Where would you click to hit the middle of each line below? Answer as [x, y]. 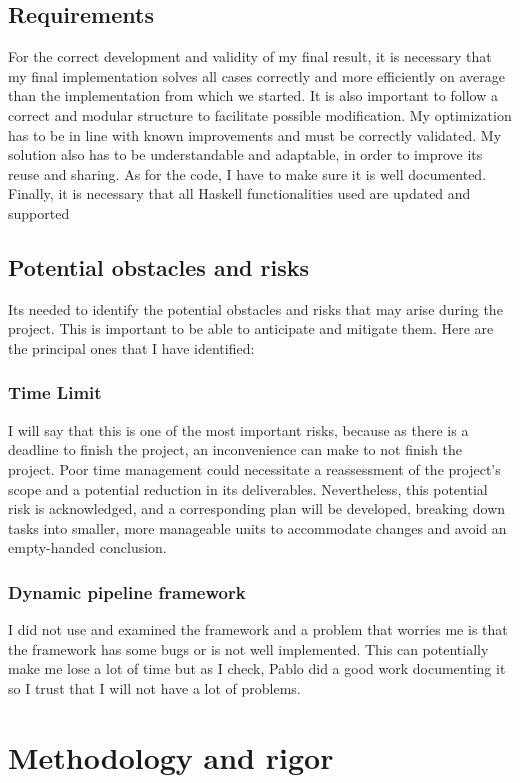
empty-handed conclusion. [87, 547]
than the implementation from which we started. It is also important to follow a [253, 95]
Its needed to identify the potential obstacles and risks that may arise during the [255, 308]
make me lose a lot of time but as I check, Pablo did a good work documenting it [257, 668]
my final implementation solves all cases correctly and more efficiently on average [256, 75]
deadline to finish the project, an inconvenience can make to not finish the [235, 449]
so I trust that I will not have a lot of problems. [154, 687]
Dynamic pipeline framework [127, 591]
